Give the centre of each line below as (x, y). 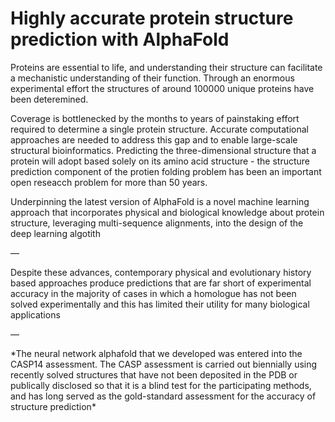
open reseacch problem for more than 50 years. (109, 182)
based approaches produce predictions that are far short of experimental (161, 283)
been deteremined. (49, 99)
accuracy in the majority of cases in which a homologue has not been (153, 293)
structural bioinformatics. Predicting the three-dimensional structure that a (163, 150)
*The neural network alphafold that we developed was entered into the (156, 353)
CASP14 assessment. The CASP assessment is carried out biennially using (164, 364)
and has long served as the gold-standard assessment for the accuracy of (163, 396)
